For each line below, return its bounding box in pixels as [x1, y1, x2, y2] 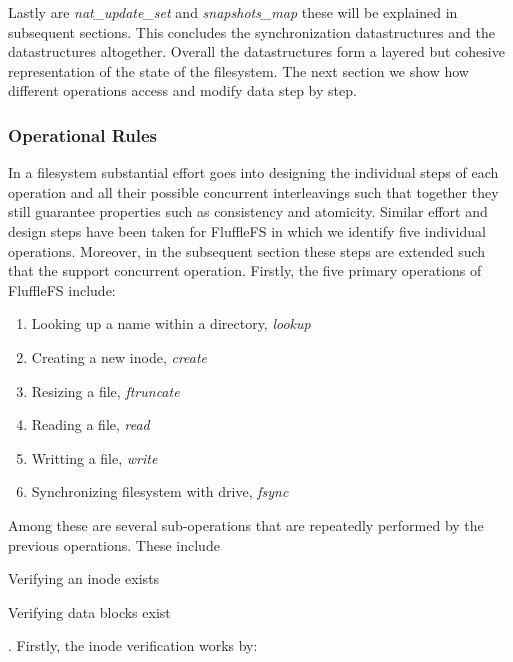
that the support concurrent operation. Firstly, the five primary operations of [8, 260, 482, 281]
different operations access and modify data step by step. [8, 80, 357, 101]
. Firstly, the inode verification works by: [8, 635, 258, 656]
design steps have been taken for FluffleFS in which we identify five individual [8, 220, 486, 241]
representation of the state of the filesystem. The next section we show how [8, 60, 469, 81]
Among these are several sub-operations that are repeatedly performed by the [8, 514, 484, 535]
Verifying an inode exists [8, 568, 160, 589]
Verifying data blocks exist [8, 601, 171, 622]
